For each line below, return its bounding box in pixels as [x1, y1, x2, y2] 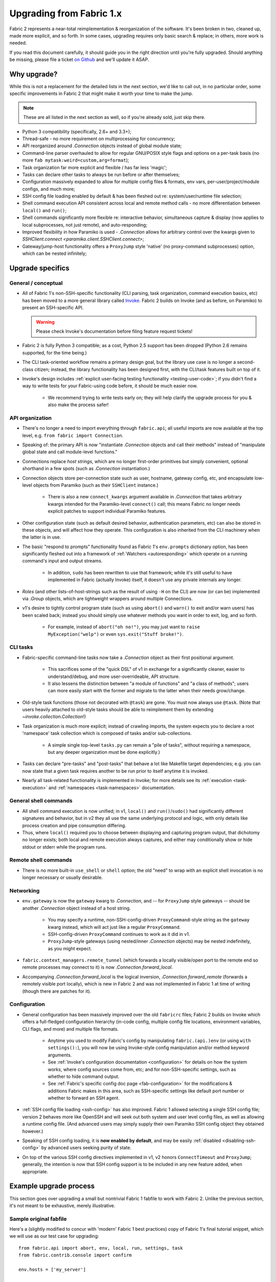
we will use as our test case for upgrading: [9, 1233, 99, 1239]
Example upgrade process [9, 1182, 95, 1191]
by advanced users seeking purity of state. [41, 1145, 132, 1151]
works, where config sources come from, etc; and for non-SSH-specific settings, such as [48, 1066, 236, 1072]
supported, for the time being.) [22, 349, 87, 356]
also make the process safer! [48, 402, 109, 408]
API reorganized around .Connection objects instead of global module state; [22, 143, 182, 149]
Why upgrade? [9, 70, 58, 78]
